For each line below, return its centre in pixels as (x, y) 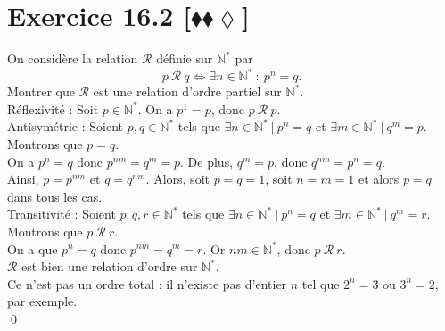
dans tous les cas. (55, 196)
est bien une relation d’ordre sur (110, 266)
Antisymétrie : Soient (66, 126)
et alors (379, 179)
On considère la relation (73, 58)
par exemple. (42, 301)
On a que (33, 248)
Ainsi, (23, 179)
